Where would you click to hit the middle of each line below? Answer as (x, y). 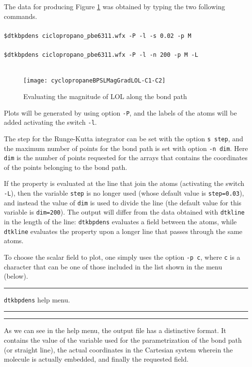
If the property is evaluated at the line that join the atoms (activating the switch (124, 183)
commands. (21, 16)
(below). (16, 276)
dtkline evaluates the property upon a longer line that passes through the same (123, 231)
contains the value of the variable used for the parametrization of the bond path (123, 340)
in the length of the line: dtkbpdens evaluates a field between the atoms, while (120, 221)
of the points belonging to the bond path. (66, 167)
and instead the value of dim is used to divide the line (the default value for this (123, 202)
